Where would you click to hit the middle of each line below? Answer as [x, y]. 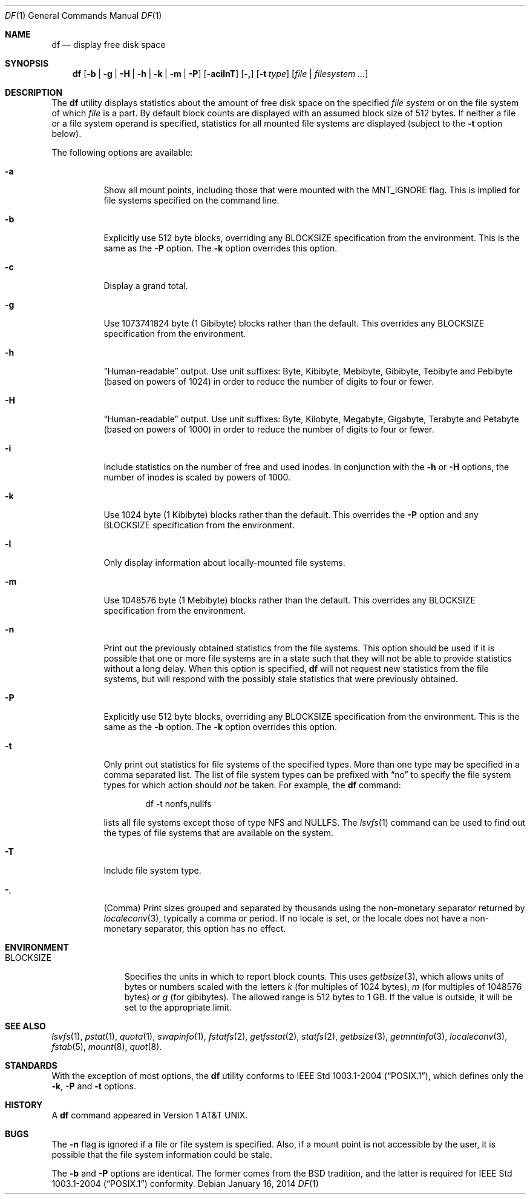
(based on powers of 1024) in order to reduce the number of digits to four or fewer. [269, 381]
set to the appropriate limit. [178, 1007]
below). [67, 134]
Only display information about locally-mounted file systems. [224, 563]
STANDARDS [31, 1065]
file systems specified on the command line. [191, 200]
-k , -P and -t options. [94, 1086]
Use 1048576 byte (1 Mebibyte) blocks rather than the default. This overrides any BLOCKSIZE [290, 600]
